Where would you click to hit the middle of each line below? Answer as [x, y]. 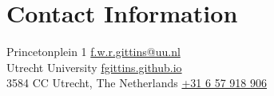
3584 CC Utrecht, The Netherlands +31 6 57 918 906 [137, 83]
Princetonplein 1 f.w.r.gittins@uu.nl [93, 52]
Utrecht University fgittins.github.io [94, 67]
